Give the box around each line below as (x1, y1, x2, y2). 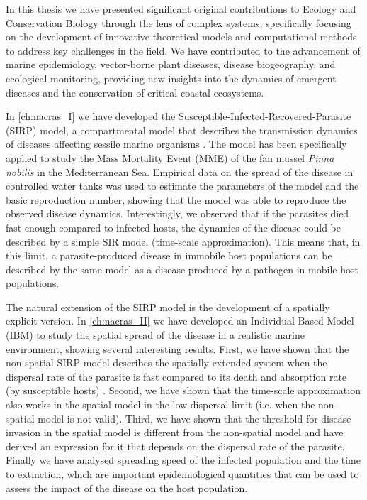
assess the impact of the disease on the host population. (6, 480, 248, 495)
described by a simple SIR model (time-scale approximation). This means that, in (6, 234, 361, 249)
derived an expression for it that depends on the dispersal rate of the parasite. (6, 438, 345, 453)
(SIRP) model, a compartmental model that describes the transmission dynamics (6, 122, 358, 137)
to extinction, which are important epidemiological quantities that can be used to (6, 467, 359, 481)
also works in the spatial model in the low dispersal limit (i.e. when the (6, 397, 315, 412)
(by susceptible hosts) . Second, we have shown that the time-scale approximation (6, 383, 361, 398)
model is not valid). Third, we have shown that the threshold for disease (38, 411, 351, 425)
